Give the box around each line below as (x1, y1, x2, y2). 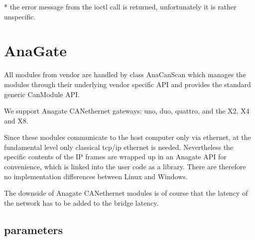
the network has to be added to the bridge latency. (4, 197, 159, 208)
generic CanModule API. (4, 89, 80, 99)
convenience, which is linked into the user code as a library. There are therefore (4, 161, 246, 172)
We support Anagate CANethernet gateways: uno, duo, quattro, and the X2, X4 (4, 106, 250, 116)
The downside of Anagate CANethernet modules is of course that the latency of (4, 188, 248, 198)
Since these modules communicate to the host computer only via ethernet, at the (4, 132, 251, 142)
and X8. (4, 115, 28, 125)
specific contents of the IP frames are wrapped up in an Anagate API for (4, 151, 227, 162)
